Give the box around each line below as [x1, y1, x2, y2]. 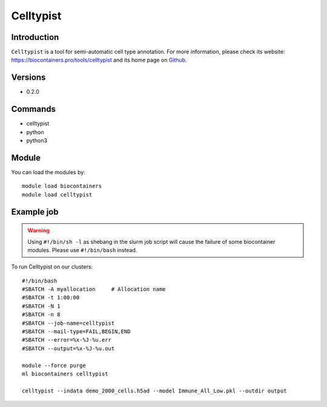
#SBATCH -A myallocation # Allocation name [22, 286, 166, 293]
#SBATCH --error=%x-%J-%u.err [22, 336, 112, 344]
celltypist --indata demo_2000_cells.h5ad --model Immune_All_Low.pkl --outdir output [22, 387, 287, 394]
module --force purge [22, 362, 86, 369]
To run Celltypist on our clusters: [11, 263, 93, 270]
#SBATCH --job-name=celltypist [22, 319, 115, 327]
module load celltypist [22, 191, 93, 198]
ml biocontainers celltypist [22, 371, 108, 377]
